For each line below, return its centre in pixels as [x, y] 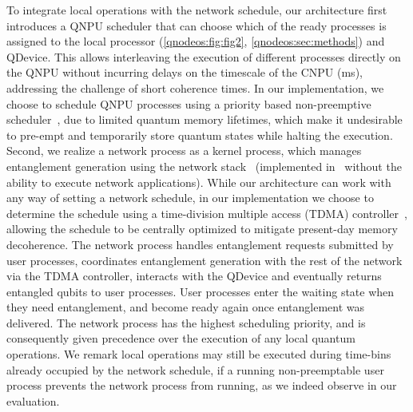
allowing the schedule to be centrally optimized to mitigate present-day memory [202, 229]
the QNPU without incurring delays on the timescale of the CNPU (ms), [185, 72]
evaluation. [33, 400]
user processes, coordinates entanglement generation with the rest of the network [205, 260]
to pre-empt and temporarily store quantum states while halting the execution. [200, 135]
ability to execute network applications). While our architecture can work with [199, 182]
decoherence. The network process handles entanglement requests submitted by [200, 244]
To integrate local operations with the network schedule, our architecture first [197, 10]
